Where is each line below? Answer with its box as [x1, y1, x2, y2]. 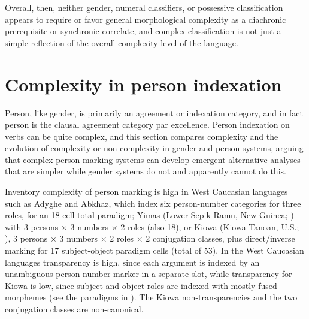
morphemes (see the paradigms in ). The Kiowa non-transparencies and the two [5, 291, 298, 303]
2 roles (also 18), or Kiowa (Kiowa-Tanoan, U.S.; [120, 220, 299, 233]
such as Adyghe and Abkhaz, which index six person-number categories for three [5, 197, 301, 209]
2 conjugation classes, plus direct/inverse [146, 232, 295, 245]
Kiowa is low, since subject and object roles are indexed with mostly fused [5, 279, 277, 291]
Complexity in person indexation [5, 71, 282, 96]
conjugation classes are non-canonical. [5, 303, 144, 315]
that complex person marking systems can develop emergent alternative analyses [5, 153, 301, 165]
